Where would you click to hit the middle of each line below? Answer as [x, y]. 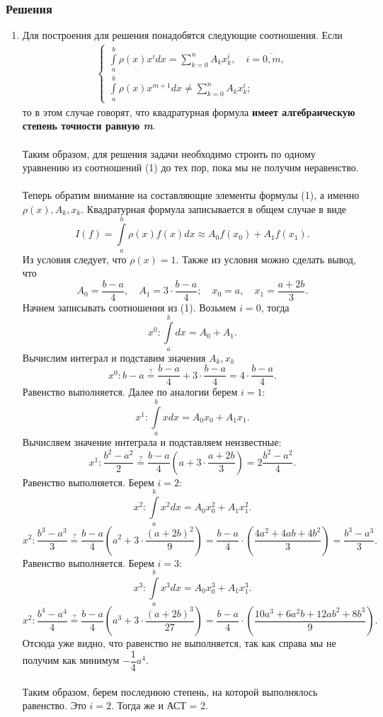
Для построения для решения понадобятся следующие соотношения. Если [182, 35]
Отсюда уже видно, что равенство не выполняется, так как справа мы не [179, 643]
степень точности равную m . [89, 126]
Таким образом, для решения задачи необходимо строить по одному [169, 153]
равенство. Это [54, 705]
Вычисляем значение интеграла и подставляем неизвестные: [152, 442]
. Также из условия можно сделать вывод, [266, 259]
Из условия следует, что [74, 259]
